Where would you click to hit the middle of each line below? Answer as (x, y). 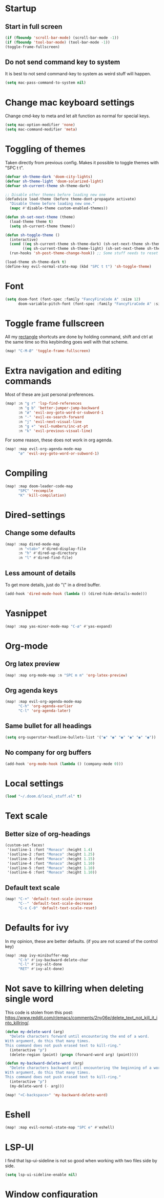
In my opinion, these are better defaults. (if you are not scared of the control (82, 941)
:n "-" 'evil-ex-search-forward (51, 417)
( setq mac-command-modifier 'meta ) (41, 130)
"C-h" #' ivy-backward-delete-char (53, 960)
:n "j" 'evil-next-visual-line (50, 422)
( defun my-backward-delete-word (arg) (44, 1064)
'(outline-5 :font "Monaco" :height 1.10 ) (51, 868)
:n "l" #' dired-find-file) (45, 558)
